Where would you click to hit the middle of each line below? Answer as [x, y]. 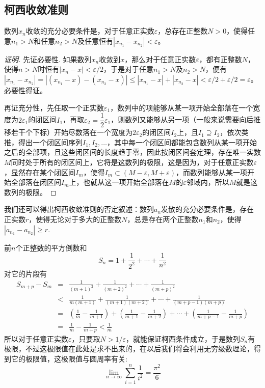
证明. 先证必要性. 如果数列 [48, 59]
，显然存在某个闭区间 [40, 172]
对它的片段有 [25, 273]
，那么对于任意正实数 [160, 59]
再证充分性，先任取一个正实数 [54, 107]
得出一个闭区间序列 [50, 142]
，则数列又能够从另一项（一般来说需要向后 [182, 119]
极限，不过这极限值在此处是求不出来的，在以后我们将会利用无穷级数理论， [129, 349]
